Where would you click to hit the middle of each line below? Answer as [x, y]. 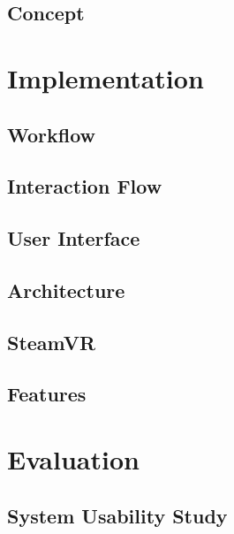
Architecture [66, 290]
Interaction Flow [85, 186]
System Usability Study [117, 515]
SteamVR [52, 342]
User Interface [74, 238]
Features [47, 394]
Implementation [106, 77]
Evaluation [73, 459]
